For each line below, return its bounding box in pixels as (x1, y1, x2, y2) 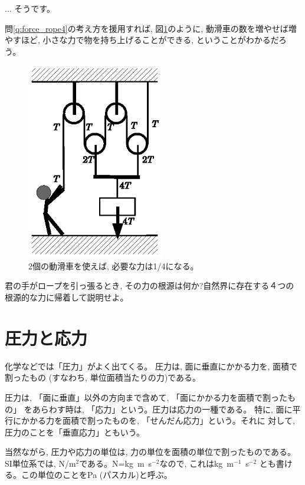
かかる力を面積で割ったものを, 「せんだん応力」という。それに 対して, (21, 414, 295, 427)
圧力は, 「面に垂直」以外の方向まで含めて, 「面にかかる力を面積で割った (5, 391, 288, 403)
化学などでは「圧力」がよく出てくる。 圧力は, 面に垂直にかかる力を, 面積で (5, 359, 298, 372)
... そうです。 (5, 2, 55, 14)
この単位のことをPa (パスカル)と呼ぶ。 (21, 468, 172, 481)
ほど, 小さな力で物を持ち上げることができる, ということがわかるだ (21, 34, 278, 46)
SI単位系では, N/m (5, 457, 76, 469)
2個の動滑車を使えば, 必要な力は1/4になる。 (28, 259, 199, 272)
